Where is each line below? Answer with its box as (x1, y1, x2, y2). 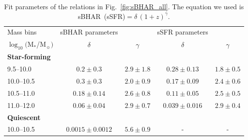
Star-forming (7, 52, 51, 62)
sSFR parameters (157, 27, 208, 37)
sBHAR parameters (60, 27, 118, 37)
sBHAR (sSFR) (78, 11, 125, 21)
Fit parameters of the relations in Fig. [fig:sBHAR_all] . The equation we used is (4, 1, 244, 11)
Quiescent (7, 112, 41, 122)
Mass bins (7, 27, 37, 37)
